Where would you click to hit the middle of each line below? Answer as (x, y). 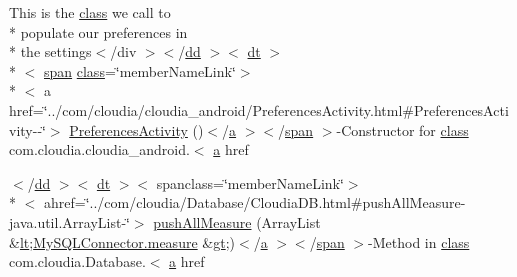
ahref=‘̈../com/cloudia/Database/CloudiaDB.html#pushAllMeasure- (254, 202)
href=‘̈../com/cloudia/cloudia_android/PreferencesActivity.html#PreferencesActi (259, 109)
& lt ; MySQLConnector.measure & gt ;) (122, 241)
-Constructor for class (402, 129)
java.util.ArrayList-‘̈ (69, 221)
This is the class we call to (90, 12)
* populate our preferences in (98, 31)
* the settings (50, 51)
